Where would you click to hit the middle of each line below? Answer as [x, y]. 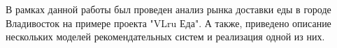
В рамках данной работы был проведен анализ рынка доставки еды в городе [168, 9]
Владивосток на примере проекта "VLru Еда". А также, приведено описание [168, 23]
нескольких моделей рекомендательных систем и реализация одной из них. [165, 37]
